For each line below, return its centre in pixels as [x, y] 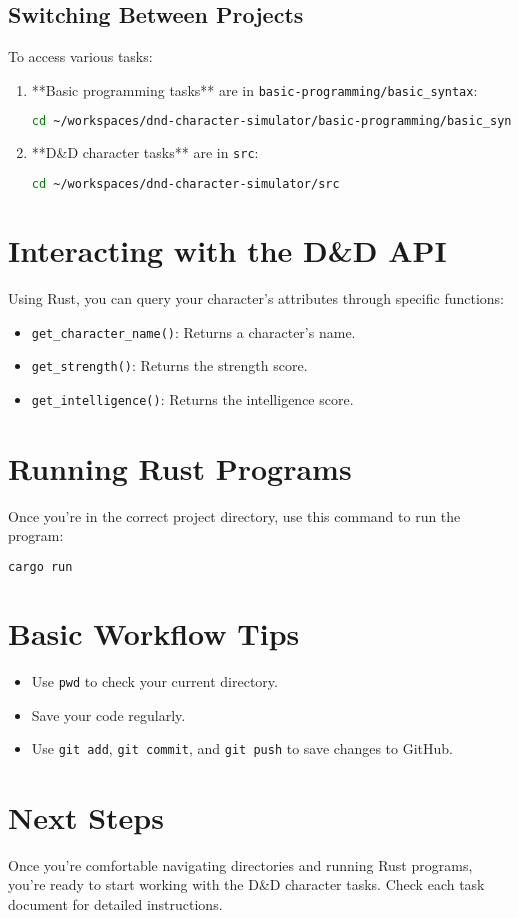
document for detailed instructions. [115, 904]
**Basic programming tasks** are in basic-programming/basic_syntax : [254, 89]
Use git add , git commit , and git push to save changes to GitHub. [242, 748]
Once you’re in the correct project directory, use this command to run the [234, 515]
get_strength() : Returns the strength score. [169, 365]
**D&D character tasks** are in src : [145, 152]
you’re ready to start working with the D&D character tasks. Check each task [246, 884]
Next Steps [86, 816]
